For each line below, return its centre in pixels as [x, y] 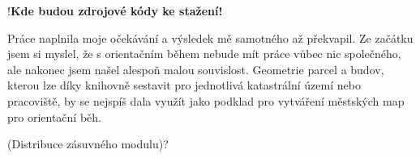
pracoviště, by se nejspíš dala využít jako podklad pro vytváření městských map [206, 100]
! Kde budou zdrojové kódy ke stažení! [115, 10]
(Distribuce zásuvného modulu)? [88, 144]
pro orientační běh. [54, 116]
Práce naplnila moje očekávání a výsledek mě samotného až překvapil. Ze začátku [210, 37]
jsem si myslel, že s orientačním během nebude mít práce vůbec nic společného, [204, 54]
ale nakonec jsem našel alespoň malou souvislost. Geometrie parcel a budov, [196, 69]
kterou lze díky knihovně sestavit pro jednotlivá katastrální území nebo [184, 85]
